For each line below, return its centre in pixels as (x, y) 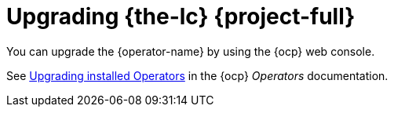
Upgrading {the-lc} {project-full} (181, 16)
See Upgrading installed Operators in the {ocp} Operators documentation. (197, 75)
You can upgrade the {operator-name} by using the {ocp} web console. (191, 51)
